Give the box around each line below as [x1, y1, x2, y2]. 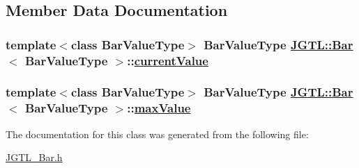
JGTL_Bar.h [6, 150, 63, 165]
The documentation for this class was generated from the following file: [6, 126, 309, 141]
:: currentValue [127, 51, 208, 69]
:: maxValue [127, 99, 191, 117]
